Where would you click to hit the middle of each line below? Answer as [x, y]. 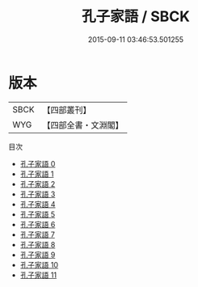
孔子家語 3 [38, 194]
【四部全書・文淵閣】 [83, 125]
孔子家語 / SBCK [136, 17]
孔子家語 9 [38, 255]
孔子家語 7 [37, 234]
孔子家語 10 [39, 264]
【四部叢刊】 [67, 110]
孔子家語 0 [38, 163]
